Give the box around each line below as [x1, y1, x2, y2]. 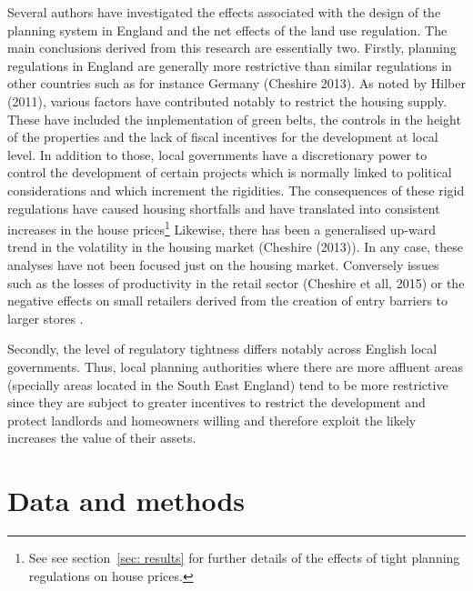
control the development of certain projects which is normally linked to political [7, 163, 452, 182]
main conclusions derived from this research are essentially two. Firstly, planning [7, 38, 457, 57]
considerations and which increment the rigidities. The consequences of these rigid [7, 180, 465, 199]
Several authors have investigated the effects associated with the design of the [7, 3, 441, 21]
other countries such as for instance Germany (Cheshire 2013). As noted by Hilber [7, 74, 466, 93]
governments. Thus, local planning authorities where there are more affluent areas [7, 356, 464, 376]
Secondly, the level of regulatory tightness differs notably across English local [7, 339, 438, 358]
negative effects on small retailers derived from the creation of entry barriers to [7, 291, 448, 310]
